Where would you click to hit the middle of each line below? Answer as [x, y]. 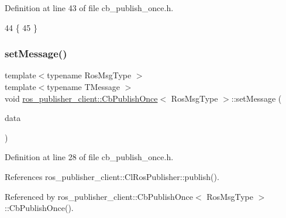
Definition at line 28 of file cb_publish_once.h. [89, 157]
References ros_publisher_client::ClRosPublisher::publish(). [112, 176]
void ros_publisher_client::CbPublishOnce [81, 98]
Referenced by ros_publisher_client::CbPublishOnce [99, 196]
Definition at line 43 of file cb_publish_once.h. [89, 8]
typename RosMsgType [89, 75]
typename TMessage [83, 86]
